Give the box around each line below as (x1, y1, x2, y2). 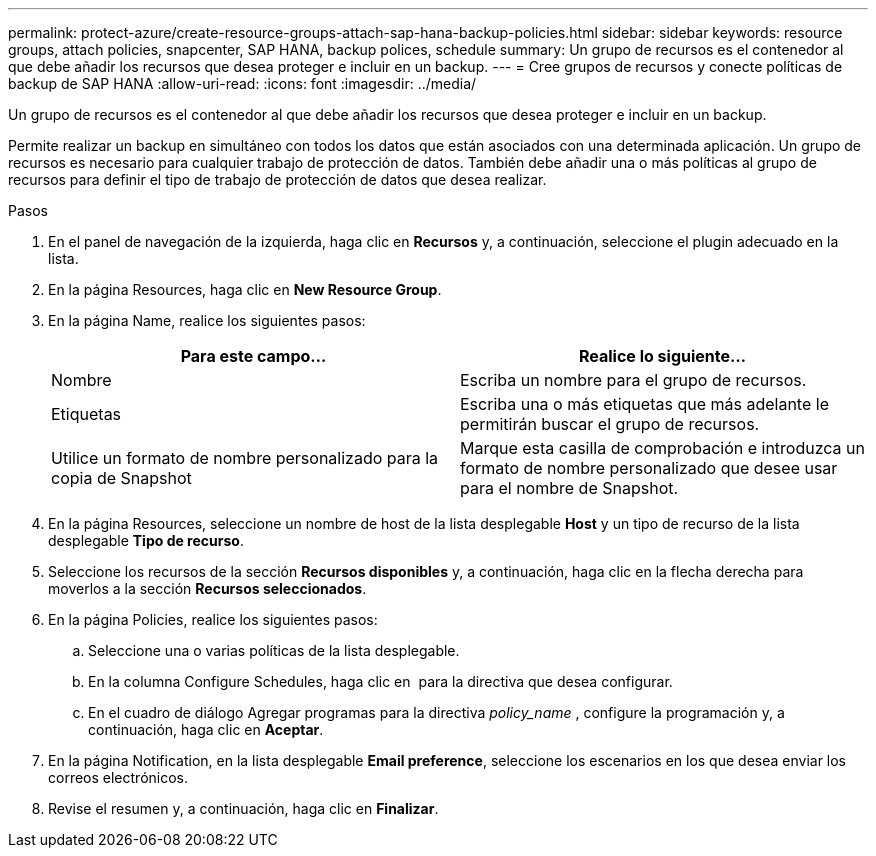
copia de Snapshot (51, 468, 192, 488)
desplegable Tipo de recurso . (48, 532, 244, 549)
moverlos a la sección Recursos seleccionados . (48, 580, 367, 597)
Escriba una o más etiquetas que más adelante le (460, 394, 829, 414)
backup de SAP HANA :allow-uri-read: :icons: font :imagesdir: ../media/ (8, 75, 477, 92)
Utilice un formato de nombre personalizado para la (51, 448, 439, 468)
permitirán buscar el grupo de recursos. (460, 414, 760, 434)
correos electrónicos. (48, 769, 189, 786)
